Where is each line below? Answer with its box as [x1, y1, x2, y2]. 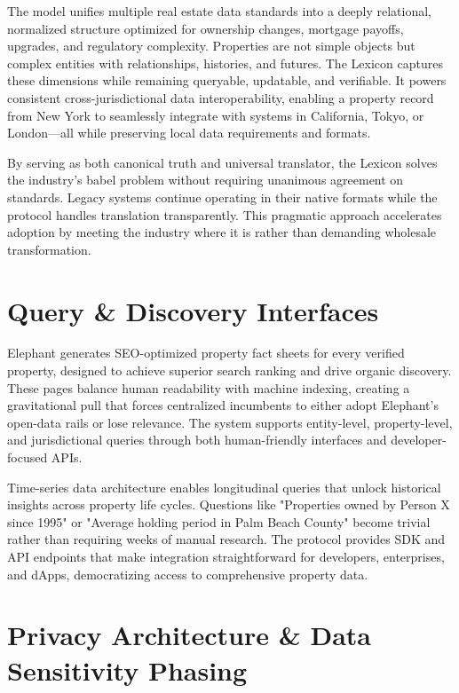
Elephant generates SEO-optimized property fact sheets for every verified [7, 343, 405, 362]
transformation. [7, 240, 91, 258]
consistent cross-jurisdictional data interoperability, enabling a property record [7, 88, 434, 106]
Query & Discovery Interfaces [7, 292, 379, 328]
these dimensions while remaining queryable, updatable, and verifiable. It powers [7, 71, 447, 90]
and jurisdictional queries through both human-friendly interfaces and [7, 430, 387, 449]
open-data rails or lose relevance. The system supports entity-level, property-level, [7, 413, 453, 431]
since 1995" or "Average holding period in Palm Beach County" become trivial [7, 512, 431, 531]
